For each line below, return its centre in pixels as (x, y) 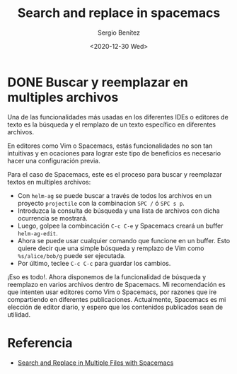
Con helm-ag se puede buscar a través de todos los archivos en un (115, 195)
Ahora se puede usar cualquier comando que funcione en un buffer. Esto (124, 240)
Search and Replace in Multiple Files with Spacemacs (96, 363)
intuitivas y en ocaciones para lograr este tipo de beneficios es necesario (114, 153)
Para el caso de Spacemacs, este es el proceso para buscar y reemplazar (115, 174)
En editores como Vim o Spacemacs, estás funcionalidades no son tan (110, 146)
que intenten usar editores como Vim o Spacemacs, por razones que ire (112, 292)
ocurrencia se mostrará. (53, 218)
